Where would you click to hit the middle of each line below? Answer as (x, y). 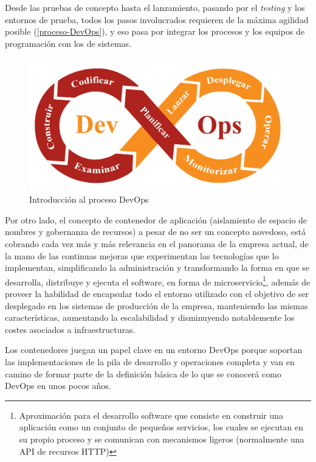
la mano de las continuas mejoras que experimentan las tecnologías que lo (142, 255)
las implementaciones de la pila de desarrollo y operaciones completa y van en (150, 361)
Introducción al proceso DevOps (89, 199)
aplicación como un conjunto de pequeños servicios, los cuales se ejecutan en (161, 427)
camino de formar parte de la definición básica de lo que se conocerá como (143, 373)
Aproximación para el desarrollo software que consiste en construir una (151, 415)
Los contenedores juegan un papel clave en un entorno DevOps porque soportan (154, 350)
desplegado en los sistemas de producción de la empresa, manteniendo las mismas (156, 305)
